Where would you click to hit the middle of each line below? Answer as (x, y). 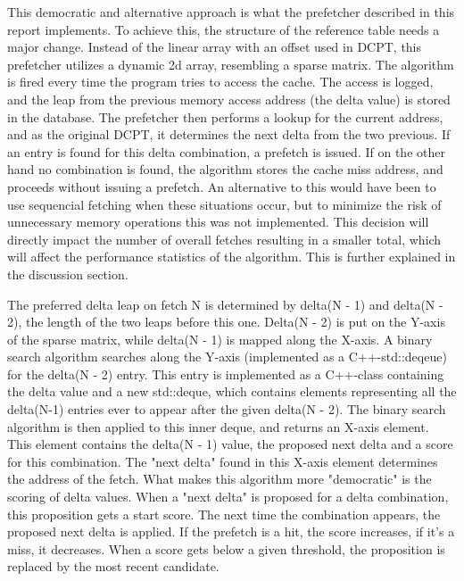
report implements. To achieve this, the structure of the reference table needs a (224, 29)
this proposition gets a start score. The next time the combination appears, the (224, 514)
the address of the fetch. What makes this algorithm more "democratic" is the (220, 479)
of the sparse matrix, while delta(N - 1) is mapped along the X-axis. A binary (220, 339)
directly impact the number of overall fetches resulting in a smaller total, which (224, 239)
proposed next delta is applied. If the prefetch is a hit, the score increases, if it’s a (231, 531)
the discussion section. (68, 274)
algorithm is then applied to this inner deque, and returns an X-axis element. (218, 426)
